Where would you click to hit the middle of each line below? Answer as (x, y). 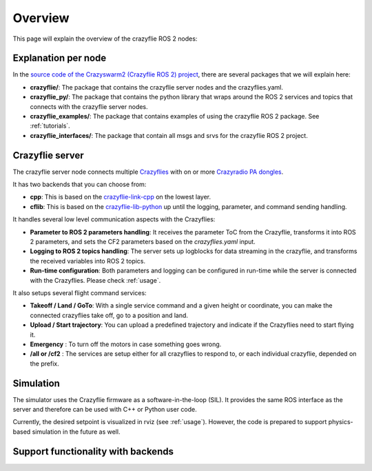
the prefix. (44, 363)
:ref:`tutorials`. (50, 126)
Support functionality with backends (93, 451)
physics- (341, 422)
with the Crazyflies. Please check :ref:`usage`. (95, 280)
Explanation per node (60, 58)
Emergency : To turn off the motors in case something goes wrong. (126, 344)
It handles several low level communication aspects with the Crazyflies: (114, 219)
